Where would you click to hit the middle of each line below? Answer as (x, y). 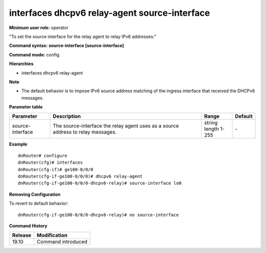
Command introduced (62, 242)
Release (22, 235)
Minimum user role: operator (39, 28)
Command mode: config (34, 55)
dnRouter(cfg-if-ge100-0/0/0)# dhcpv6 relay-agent (80, 177)
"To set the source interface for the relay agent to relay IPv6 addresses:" (83, 36)
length (212, 129)
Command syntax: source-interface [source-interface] (66, 46)
